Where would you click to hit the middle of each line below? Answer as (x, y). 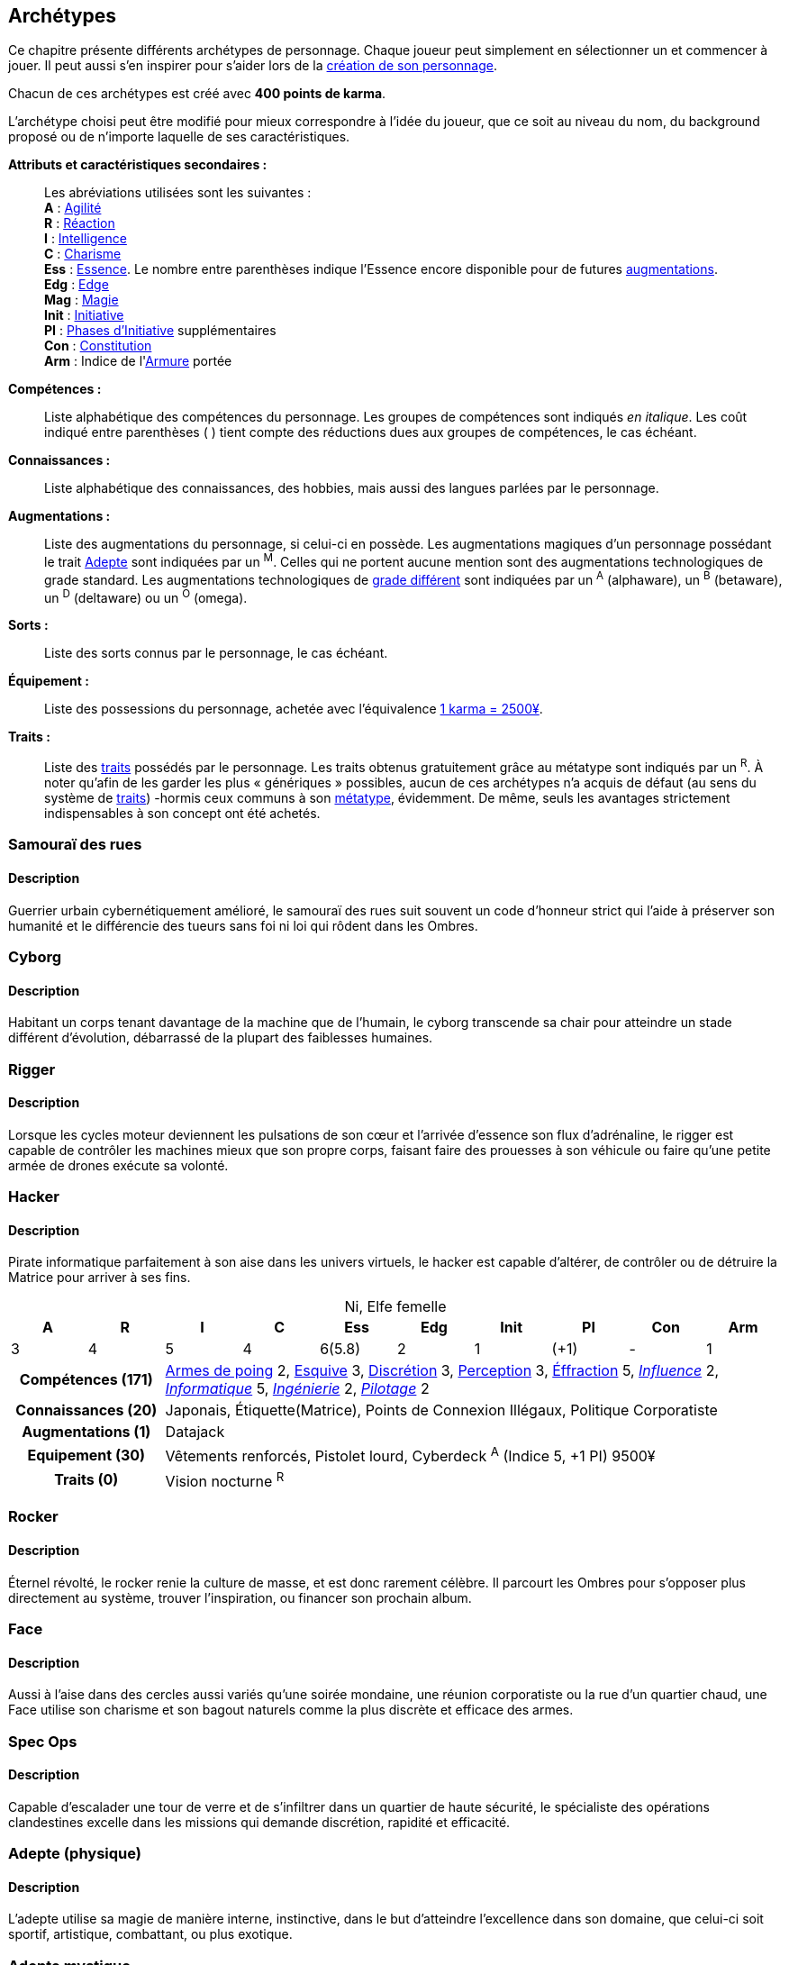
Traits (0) (86, 1480)
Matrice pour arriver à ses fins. (100, 1278)
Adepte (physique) (75, 1854)
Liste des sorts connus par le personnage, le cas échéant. (216, 653)
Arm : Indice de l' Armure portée (138, 361)
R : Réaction (80, 223)
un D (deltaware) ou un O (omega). (146, 596)
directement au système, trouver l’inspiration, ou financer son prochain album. (240, 1597)
